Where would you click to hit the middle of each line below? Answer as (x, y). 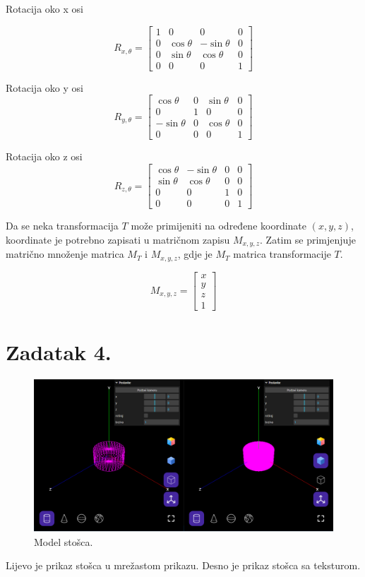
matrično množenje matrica (65, 254)
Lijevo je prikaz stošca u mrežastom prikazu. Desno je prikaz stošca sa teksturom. (183, 565)
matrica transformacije (282, 254)
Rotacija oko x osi (44, 8)
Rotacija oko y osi (44, 87)
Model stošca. (64, 541)
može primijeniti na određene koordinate (219, 226)
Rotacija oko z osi (44, 156)
